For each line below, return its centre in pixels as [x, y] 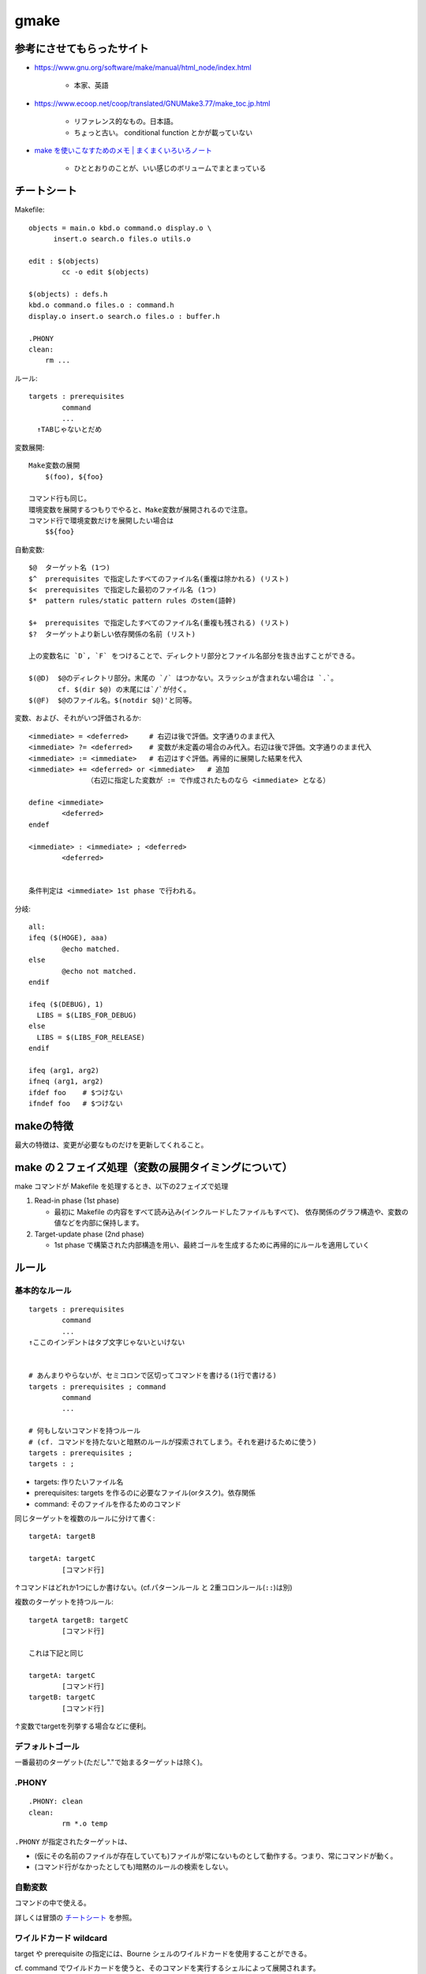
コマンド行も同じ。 [60, 499]
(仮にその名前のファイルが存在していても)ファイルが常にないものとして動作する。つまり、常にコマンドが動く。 [216, 1856]
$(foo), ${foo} [74, 477]
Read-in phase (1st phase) [77, 1201]
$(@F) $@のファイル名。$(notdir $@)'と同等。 [112, 700]
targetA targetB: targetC [79, 1620]
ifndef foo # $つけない [76, 1104]
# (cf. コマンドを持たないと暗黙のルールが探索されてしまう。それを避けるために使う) [173, 1442]
